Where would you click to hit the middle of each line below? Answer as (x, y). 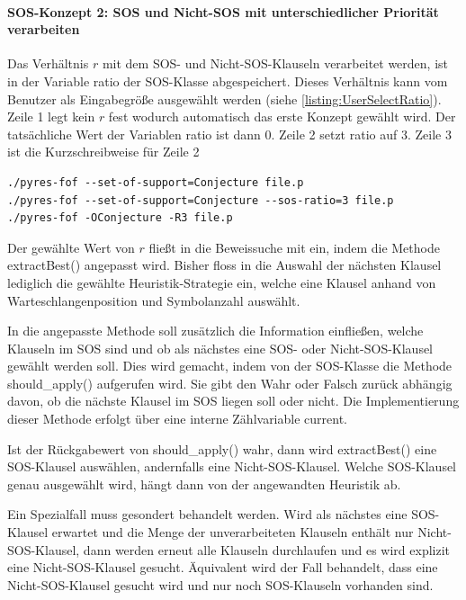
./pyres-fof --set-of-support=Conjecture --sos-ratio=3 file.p (201, 200)
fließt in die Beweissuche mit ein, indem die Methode (294, 247)
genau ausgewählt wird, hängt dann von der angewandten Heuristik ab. (204, 484)
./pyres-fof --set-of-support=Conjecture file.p (156, 182)
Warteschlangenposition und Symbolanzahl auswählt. (154, 300)
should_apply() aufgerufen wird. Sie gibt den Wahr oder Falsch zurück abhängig (230, 383)
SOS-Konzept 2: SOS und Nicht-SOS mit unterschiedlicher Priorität (223, 11)
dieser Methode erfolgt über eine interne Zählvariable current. (177, 419)
